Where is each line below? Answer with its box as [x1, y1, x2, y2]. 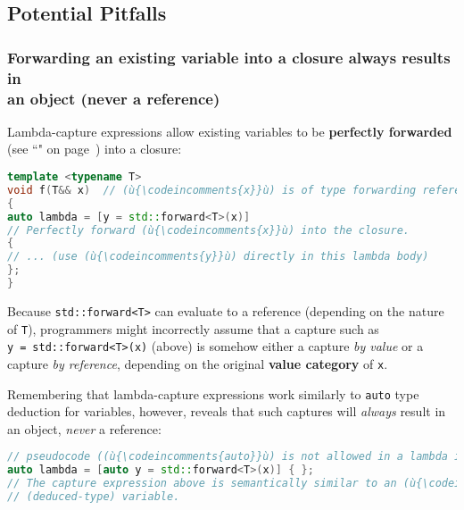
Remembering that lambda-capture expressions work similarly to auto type [7, 384, 419, 403]
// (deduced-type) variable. [7, 490, 180, 503]
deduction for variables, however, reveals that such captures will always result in [7, 402, 446, 421]
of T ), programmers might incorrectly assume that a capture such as [7, 319, 379, 338]
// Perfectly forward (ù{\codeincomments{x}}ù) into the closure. [7, 223, 410, 237]
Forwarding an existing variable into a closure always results [7, 46, 451, 68]
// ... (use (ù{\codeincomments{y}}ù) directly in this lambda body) [7, 250, 429, 263]
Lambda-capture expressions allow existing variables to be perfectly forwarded [7, 121, 452, 140]
